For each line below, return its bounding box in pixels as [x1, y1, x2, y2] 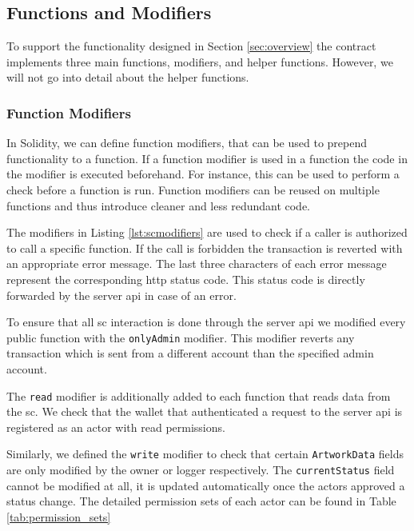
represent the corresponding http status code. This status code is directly [6, 270, 365, 287]
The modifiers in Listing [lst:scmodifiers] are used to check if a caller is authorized [6, 224, 408, 241]
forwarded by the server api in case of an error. [6, 286, 237, 303]
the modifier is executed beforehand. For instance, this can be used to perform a [6, 166, 400, 182]
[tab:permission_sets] [6, 508, 111, 525]
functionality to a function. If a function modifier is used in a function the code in [6, 150, 408, 166]
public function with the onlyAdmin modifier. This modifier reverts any [6, 329, 355, 345]
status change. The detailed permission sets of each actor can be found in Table [6, 493, 396, 509]
